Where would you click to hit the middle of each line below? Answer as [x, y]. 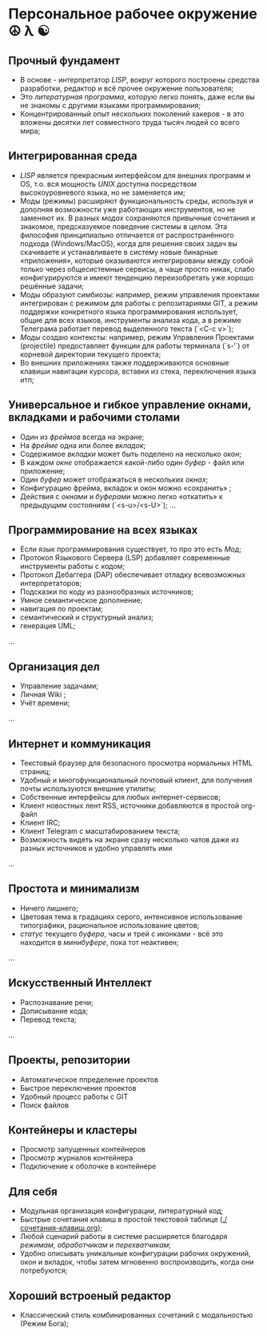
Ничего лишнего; [49, 908]
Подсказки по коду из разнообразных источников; [107, 592]
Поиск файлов [44, 1105]
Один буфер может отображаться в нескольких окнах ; [114, 479]
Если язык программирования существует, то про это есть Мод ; [131, 549]
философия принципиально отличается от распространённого [127, 235]
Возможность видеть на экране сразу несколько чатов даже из [130, 840]
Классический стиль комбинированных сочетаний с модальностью [136, 1314]
